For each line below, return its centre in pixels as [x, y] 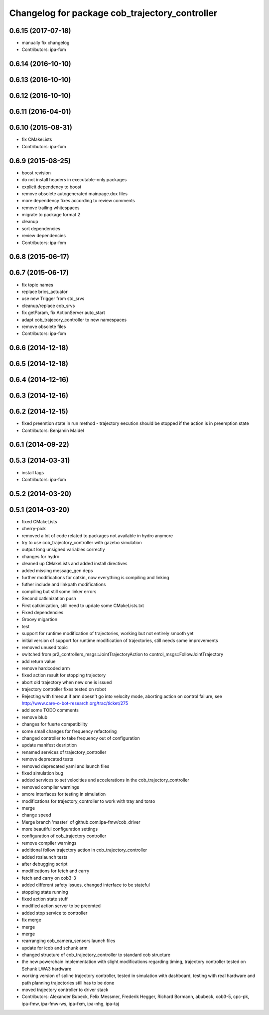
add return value [39, 661]
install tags [33, 472]
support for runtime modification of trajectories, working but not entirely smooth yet [108, 634]
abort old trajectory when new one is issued [67, 682]
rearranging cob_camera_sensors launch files [68, 941]
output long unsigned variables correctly [63, 550]
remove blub [35, 717]
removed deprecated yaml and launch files [66, 766]
